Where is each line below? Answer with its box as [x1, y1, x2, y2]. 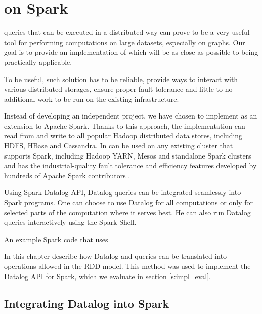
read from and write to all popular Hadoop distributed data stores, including [4, 130, 243, 141]
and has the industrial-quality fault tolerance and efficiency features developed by [4, 160, 257, 171]
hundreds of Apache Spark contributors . [4, 170, 130, 180]
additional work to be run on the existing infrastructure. [4, 93, 179, 104]
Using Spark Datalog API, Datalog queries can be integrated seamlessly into [4, 187, 241, 198]
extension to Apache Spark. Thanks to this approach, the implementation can [4, 120, 245, 131]
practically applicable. [4, 56, 72, 67]
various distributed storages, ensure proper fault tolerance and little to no [4, 84, 233, 94]
